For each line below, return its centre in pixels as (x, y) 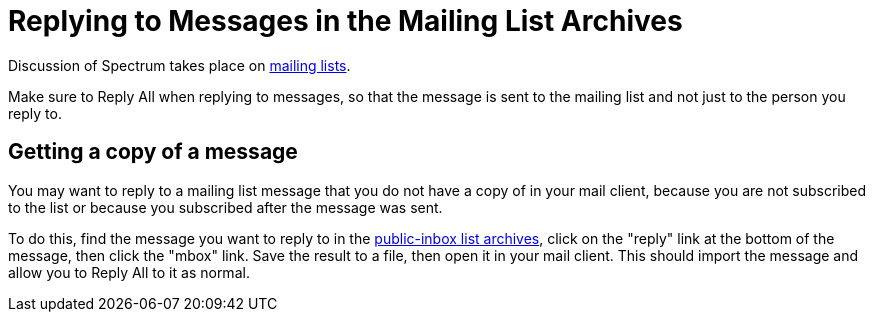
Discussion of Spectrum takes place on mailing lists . (179, 65)
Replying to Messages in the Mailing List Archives (345, 21)
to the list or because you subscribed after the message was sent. (225, 207)
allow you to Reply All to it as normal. (129, 272)
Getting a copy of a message (153, 152)
